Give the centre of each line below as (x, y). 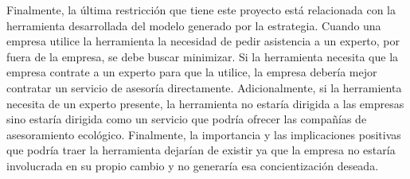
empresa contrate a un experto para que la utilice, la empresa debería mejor (192, 72)
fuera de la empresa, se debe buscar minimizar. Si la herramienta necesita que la (203, 56)
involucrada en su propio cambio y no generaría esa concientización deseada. (193, 165)
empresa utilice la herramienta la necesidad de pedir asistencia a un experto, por (203, 41)
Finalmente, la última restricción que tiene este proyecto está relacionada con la (201, 10)
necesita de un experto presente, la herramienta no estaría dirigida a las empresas (205, 103)
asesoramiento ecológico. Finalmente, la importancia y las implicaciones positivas (204, 134)
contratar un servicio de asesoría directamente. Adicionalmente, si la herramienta (204, 87)
